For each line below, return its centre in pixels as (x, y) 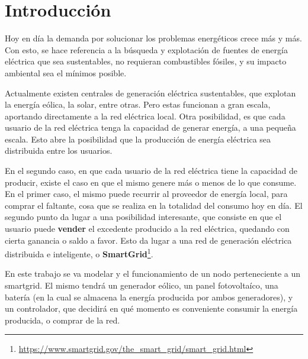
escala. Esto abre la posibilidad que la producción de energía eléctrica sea (138, 139)
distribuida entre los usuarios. (59, 151)
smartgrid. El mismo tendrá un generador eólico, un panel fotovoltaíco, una (142, 285)
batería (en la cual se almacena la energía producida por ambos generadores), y (149, 297)
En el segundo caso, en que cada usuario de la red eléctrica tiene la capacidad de (151, 171)
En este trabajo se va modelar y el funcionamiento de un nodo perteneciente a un (153, 274)
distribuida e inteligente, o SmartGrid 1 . (79, 253)
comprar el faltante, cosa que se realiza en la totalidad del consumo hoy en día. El (154, 205)
